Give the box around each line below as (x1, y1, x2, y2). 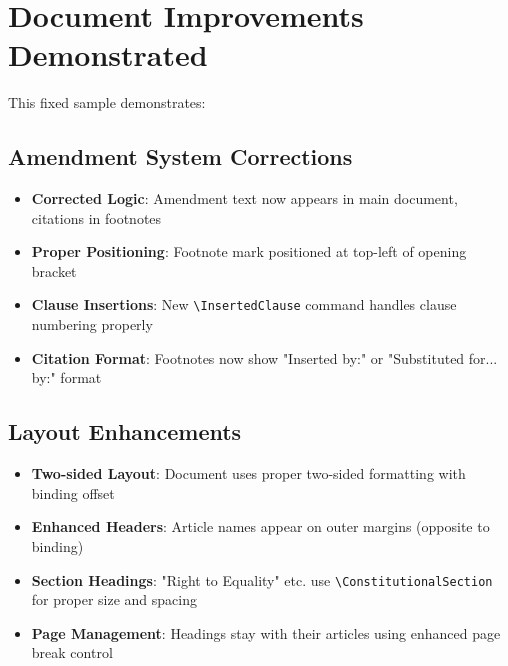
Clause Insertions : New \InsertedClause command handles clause (31, 294, 457, 315)
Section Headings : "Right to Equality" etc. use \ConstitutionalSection (31, 569, 493, 590)
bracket (31, 260, 77, 281)
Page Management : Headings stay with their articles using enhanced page (31, 622, 501, 643)
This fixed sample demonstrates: (8, 92, 206, 113)
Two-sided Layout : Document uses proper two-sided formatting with (31, 463, 466, 484)
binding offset (31, 482, 115, 503)
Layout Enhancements (8, 416, 242, 447)
